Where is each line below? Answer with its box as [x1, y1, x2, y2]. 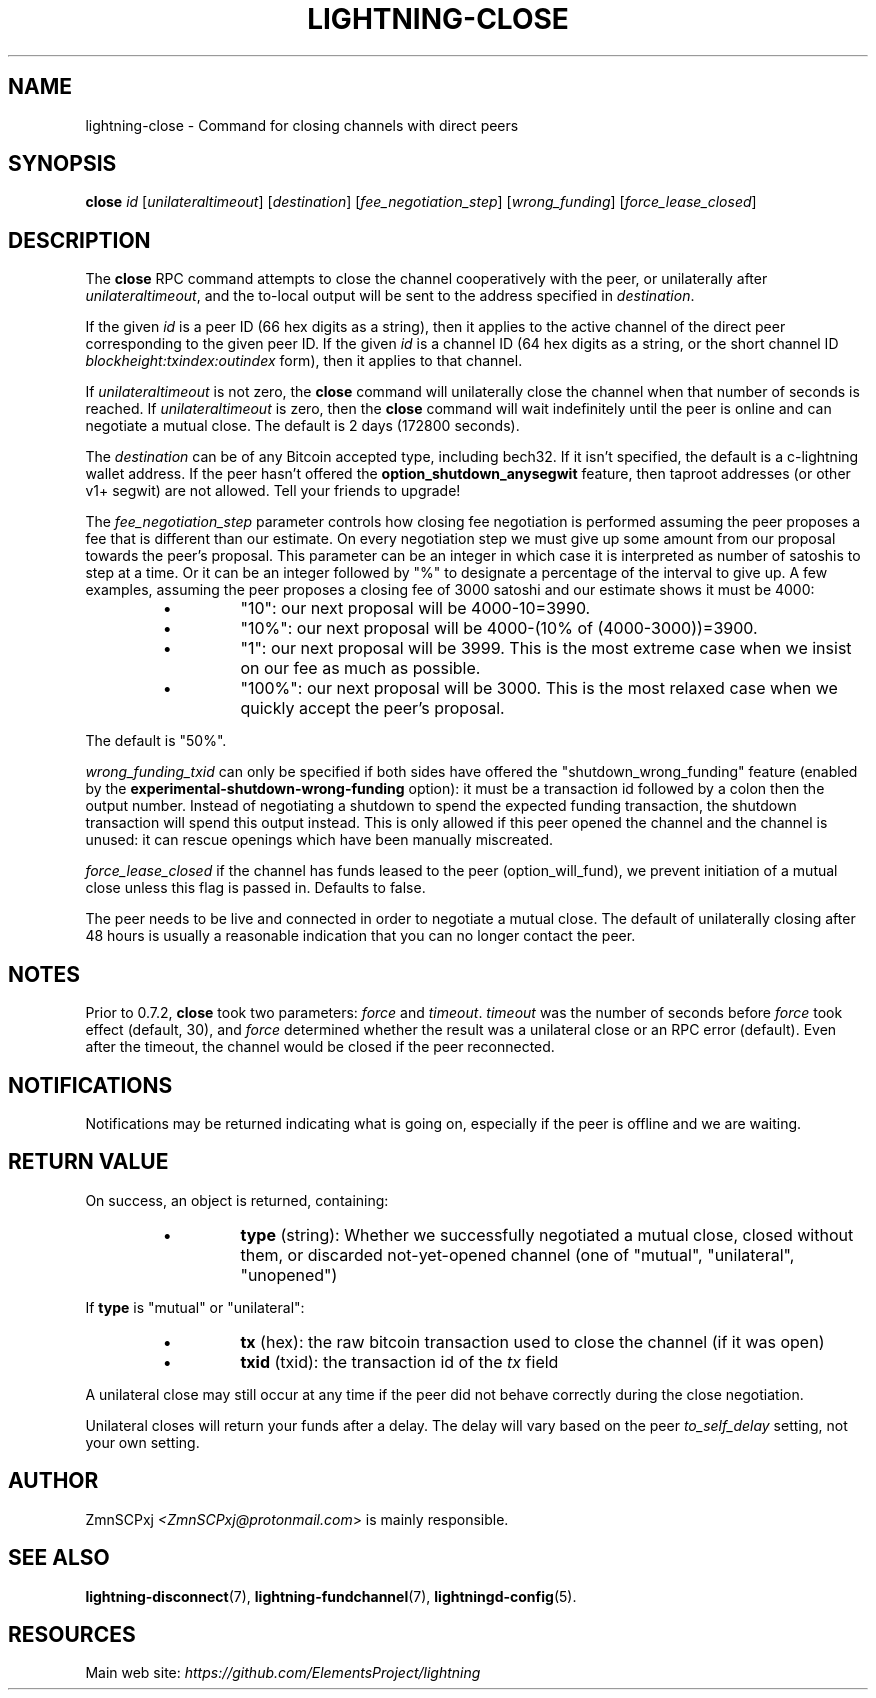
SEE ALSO [8, 1545, 110, 1571]
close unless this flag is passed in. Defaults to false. [85, 879, 426, 897]
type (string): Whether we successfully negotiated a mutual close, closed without [240, 1224, 854, 1245]
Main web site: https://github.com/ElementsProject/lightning [85, 1664, 481, 1682]
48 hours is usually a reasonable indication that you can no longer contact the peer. [85, 927, 636, 945]
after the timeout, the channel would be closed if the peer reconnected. [85, 1038, 555, 1056]
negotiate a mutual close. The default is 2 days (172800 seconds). [85, 417, 520, 435]
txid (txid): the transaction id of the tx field [240, 1351, 559, 1372]
